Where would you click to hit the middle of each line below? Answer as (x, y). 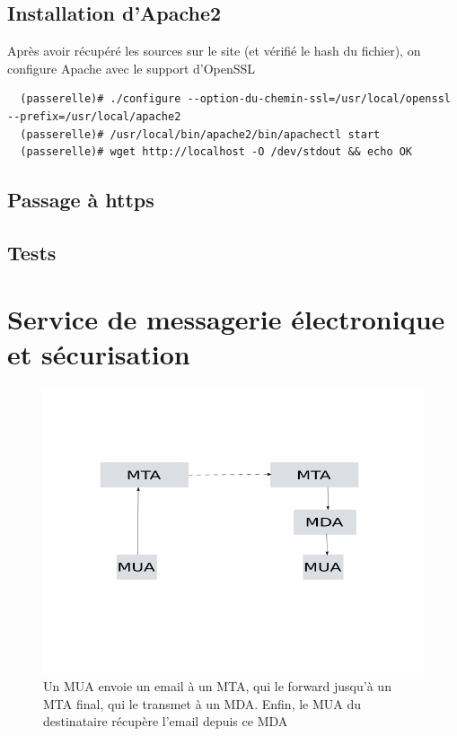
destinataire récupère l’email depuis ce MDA (166, 721)
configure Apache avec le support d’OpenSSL (132, 68)
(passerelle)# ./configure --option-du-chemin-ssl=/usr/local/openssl (235, 99)
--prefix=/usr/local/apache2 (94, 116)
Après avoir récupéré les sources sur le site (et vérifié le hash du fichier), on (214, 51)
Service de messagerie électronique (226, 318)
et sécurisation (99, 353)
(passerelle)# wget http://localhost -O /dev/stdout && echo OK (216, 152)
